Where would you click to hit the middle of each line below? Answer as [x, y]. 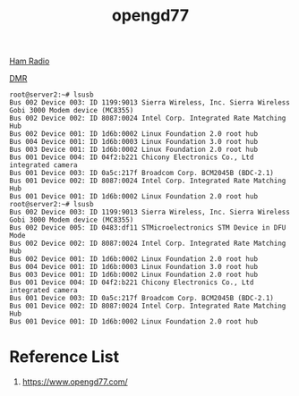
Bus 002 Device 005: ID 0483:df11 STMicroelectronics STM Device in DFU [148, 228]
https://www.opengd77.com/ [75, 382]
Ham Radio [30, 61]
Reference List [64, 357]
